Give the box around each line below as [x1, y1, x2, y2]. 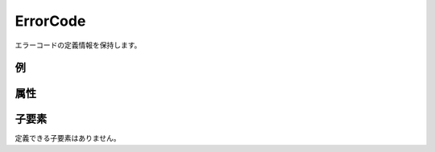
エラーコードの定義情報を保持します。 [14, 40, 142, 50]
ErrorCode [14, 12, 86, 30]
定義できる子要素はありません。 [14, 134, 121, 143]
